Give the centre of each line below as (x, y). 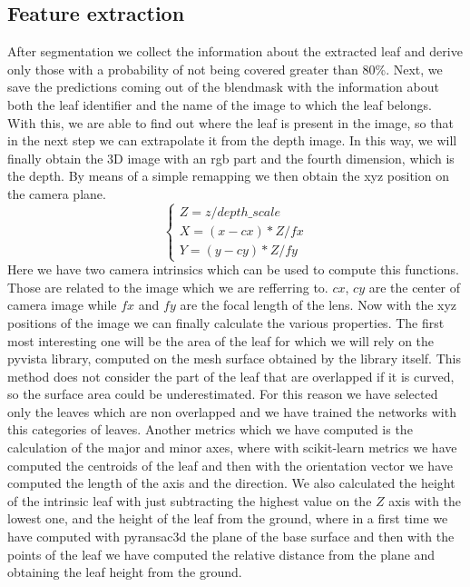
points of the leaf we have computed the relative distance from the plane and (221, 554)
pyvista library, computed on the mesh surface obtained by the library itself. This (234, 358)
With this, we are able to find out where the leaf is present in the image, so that (230, 122)
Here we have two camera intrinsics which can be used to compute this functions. (233, 269)
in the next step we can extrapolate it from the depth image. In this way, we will (232, 140)
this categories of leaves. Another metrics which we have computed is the (210, 429)
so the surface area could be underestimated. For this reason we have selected (223, 394)
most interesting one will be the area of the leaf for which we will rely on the (221, 340)
